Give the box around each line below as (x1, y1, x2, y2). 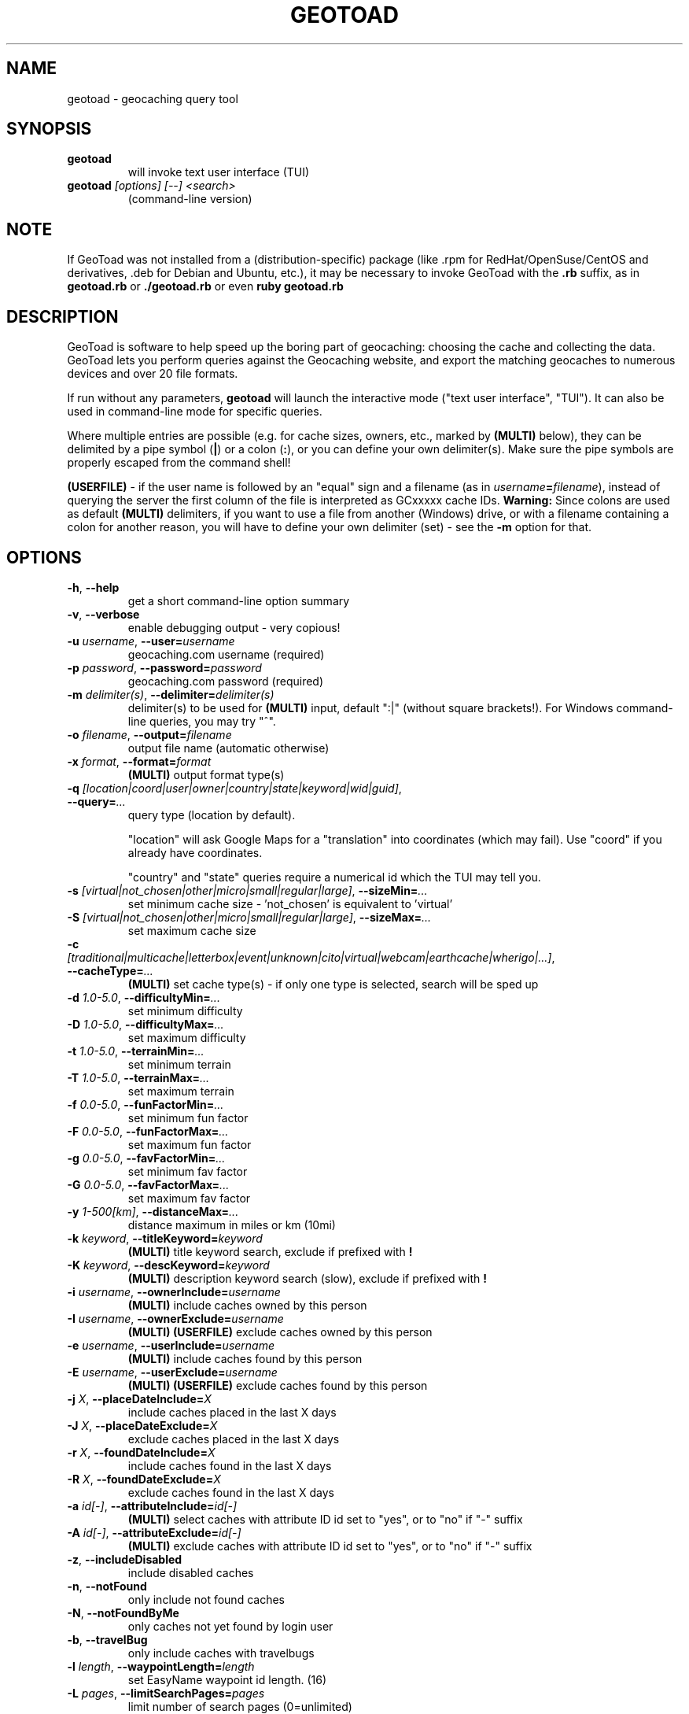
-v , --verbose (67, 607, 140, 621)
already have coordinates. (127, 845, 263, 859)
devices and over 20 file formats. (67, 367, 238, 381)
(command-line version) (127, 192, 252, 206)
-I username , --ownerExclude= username (67, 1311, 284, 1325)
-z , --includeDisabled (67, 1552, 182, 1566)
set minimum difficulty (127, 1003, 243, 1018)
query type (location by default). (127, 807, 296, 822)
